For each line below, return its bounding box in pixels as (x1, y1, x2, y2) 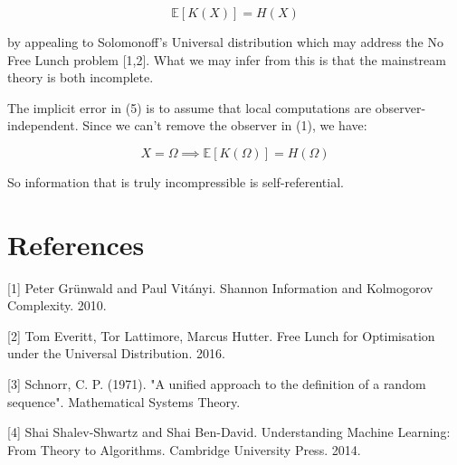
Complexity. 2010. (7, 296, 107, 315)
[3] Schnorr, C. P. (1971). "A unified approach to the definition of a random (7, 375, 426, 394)
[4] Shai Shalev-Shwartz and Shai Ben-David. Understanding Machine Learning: (7, 422, 451, 441)
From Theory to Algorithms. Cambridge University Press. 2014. (7, 440, 361, 459)
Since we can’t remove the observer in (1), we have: (82, 116, 367, 135)
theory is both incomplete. (7, 68, 154, 87)
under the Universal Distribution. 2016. (7, 344, 225, 363)
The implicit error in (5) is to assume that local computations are (7, 98, 372, 117)
